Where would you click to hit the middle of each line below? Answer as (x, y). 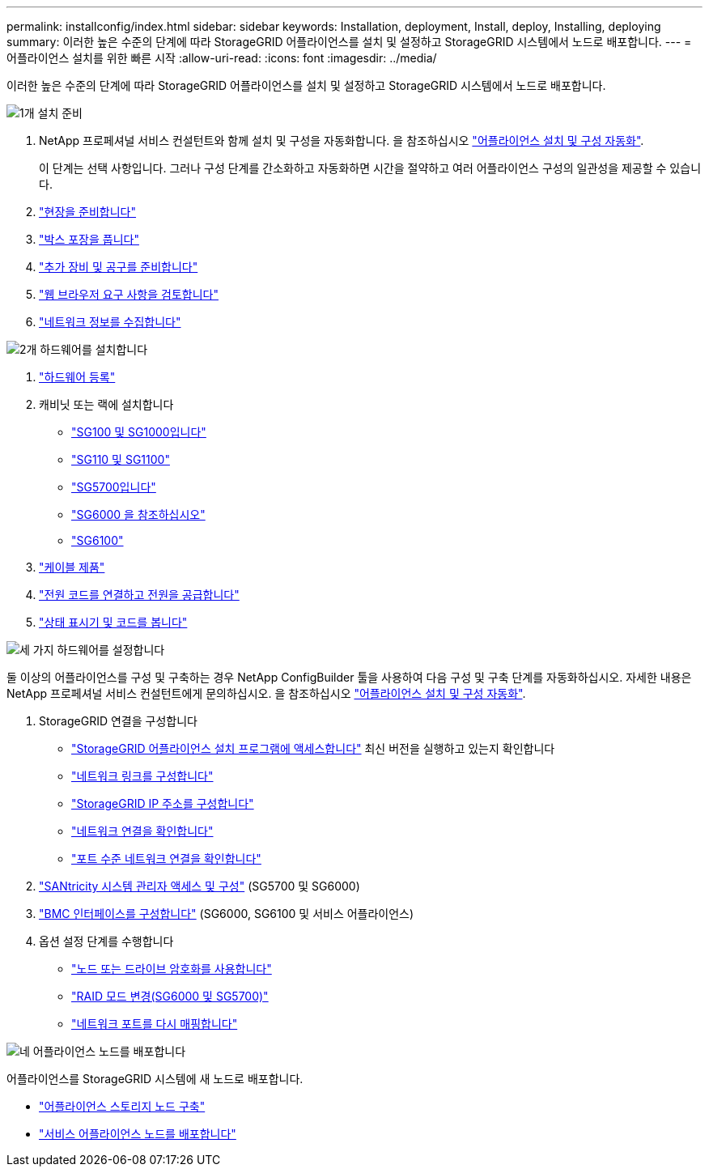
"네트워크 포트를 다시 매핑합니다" (155, 1024)
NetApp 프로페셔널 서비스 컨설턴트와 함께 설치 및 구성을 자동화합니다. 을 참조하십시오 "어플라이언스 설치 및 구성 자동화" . (342, 140)
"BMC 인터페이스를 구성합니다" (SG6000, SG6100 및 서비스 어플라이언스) (227, 914)
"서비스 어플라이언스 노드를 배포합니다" (138, 1134)
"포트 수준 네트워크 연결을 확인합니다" (166, 858)
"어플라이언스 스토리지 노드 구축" (122, 1106)
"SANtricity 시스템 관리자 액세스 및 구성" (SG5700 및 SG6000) (200, 886)
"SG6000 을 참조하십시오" (138, 514)
